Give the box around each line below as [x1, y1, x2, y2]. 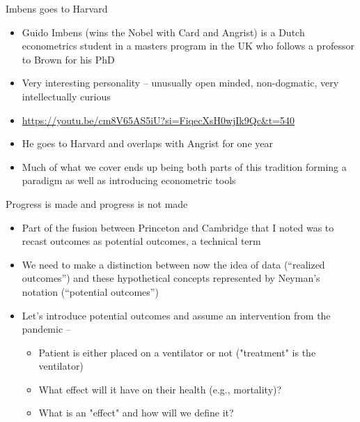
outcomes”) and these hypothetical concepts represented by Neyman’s [22, 271, 320, 285]
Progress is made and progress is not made [6, 196, 188, 211]
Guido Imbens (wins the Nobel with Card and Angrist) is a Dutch [22, 24, 305, 39]
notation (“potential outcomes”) [22, 284, 159, 299]
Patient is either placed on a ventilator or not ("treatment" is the [38, 345, 316, 359]
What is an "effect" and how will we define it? [38, 405, 234, 420]
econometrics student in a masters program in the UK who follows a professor [22, 38, 354, 53]
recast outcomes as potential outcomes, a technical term [22, 234, 261, 248]
